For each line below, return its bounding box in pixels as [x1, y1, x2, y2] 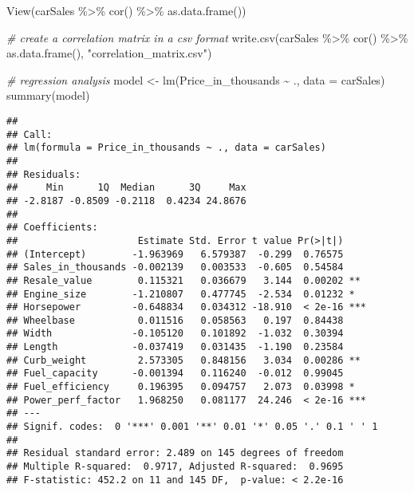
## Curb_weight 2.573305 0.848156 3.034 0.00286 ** [6, 354, 361, 366]
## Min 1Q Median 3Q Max [6, 182, 246, 194]
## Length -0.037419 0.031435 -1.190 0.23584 [6, 341, 344, 353]
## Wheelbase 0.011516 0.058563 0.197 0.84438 [6, 314, 344, 326]
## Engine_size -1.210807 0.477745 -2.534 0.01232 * [6, 288, 355, 300]
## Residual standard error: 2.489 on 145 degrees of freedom [6, 447, 344, 459]
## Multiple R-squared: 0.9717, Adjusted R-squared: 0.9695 [6, 461, 344, 473]
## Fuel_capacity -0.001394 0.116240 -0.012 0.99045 [6, 368, 344, 380]
